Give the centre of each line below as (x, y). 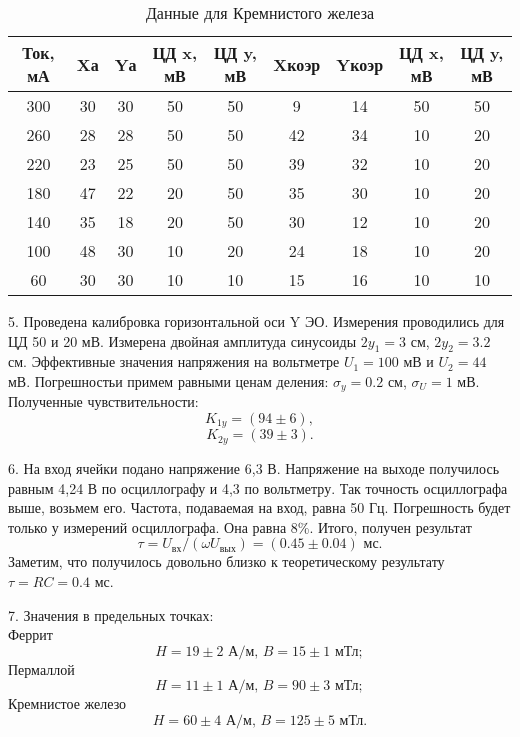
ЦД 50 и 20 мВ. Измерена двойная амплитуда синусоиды (182, 340)
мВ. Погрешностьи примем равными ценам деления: (168, 380)
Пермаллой (41, 668)
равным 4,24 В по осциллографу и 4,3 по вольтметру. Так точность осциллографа (258, 487)
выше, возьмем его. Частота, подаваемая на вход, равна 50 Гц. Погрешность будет (259, 507)
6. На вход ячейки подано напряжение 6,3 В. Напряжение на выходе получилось (254, 467)
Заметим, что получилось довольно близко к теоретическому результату (226, 561)
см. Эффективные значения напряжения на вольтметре (174, 361)
